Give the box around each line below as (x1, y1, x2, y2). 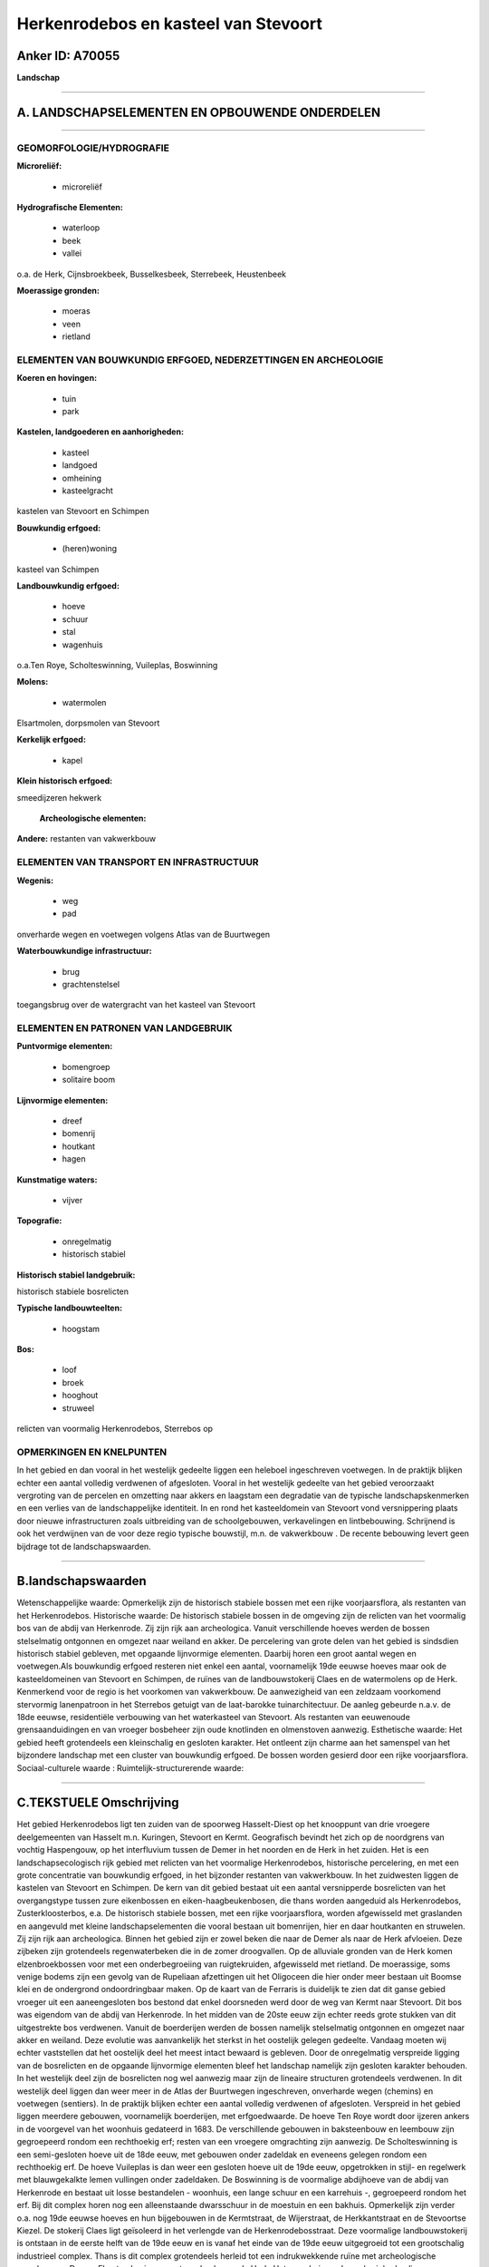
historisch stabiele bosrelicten (16, 1286, 129, 1297)
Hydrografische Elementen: (16, 202, 124, 212)
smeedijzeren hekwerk (16, 792, 102, 803)
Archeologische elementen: (39, 812, 147, 824)
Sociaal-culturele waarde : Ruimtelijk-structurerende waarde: (16, 1762, 244, 1773)
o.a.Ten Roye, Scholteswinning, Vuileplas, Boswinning (16, 659, 218, 670)
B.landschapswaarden (16, 1573, 147, 1589)
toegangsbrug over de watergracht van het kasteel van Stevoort (16, 999, 256, 1010)
